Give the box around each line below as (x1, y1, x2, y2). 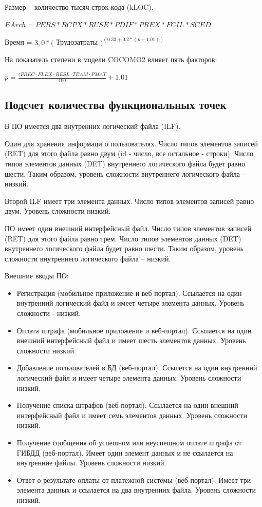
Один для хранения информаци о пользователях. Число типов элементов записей (5, 138, 258, 148)
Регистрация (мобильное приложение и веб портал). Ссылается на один (16, 287, 242, 298)
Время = (5, 36, 32, 47)
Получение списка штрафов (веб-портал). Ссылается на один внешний (16, 400, 238, 410)
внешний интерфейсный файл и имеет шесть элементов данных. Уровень (16, 335, 246, 346)
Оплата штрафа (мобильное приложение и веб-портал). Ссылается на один (16, 325, 252, 335)
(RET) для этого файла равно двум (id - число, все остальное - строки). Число (5, 148, 254, 159)
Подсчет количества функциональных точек (5, 97, 227, 112)
